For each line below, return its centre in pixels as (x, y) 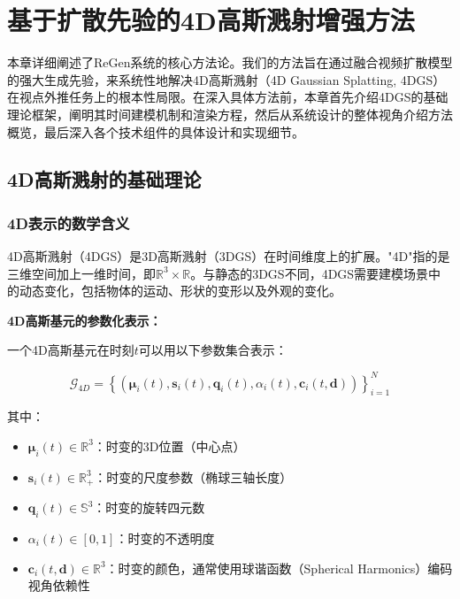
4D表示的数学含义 (69, 223)
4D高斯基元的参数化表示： (84, 320)
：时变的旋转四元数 (149, 507)
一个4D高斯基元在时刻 (71, 350)
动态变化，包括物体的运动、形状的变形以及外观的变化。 (180, 291)
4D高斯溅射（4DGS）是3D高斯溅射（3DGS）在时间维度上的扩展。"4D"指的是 (229, 256)
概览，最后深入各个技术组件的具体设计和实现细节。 (156, 131)
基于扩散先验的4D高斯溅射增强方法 (211, 20)
